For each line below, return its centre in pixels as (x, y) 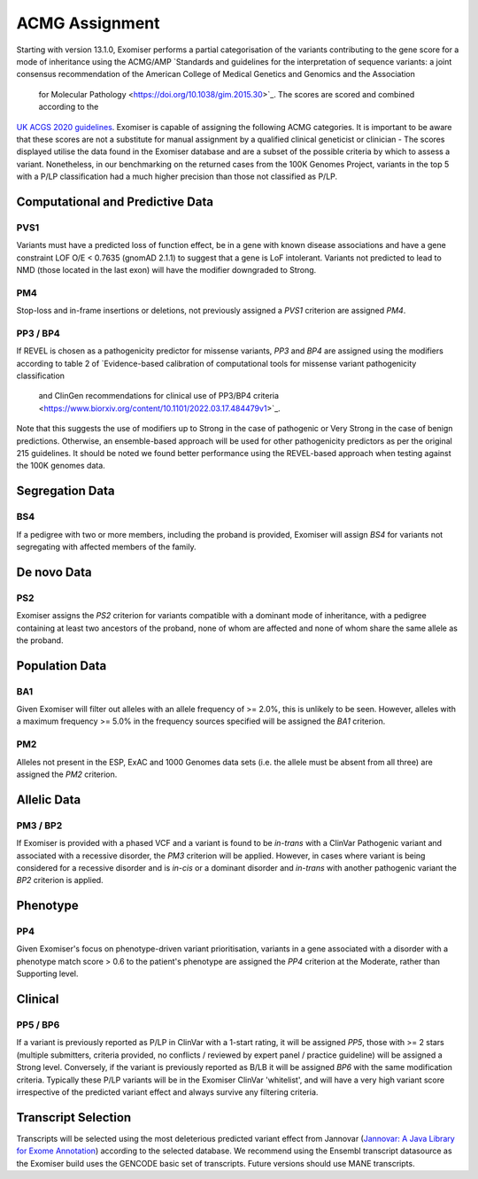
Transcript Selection (74, 1117)
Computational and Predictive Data (115, 202)
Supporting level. (47, 973)
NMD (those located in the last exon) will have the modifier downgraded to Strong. (166, 270)
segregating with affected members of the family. (106, 547)
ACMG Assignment (88, 23)
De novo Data (54, 572)
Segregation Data (66, 491)
